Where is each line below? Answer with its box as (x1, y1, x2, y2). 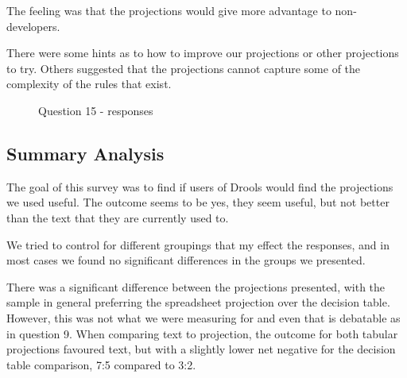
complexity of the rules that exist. (6, 75, 172, 92)
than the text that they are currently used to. (6, 209, 229, 226)
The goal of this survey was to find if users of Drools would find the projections (6, 178, 393, 195)
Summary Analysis (6, 141, 165, 165)
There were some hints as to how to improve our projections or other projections (6, 44, 399, 61)
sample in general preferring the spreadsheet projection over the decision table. (6, 294, 390, 310)
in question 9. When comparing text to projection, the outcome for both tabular (6, 325, 398, 341)
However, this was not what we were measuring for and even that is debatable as (6, 309, 401, 326)
